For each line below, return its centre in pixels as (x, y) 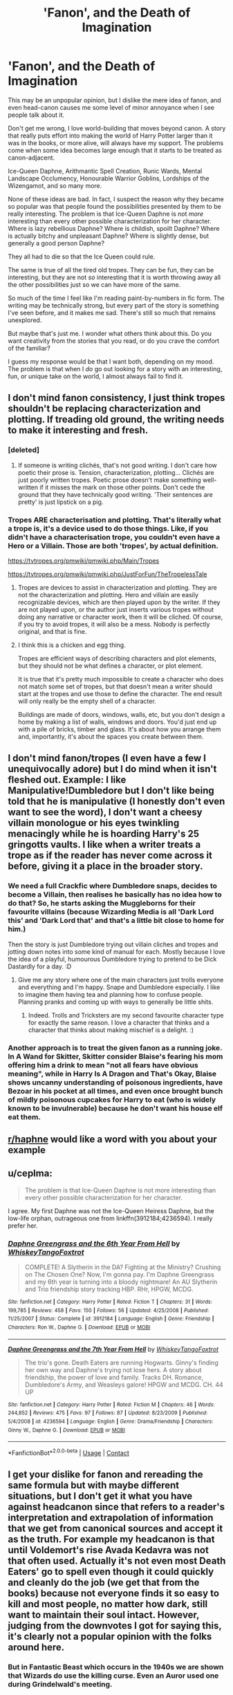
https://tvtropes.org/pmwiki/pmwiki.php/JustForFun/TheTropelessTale (108, 574)
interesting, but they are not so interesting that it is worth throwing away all (114, 277)
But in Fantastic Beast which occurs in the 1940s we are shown (116, 1667)
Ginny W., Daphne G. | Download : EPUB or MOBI (66, 1430)
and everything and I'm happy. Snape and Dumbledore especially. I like (119, 987)
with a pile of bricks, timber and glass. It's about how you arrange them (119, 729)
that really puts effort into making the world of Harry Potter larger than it (110, 135)
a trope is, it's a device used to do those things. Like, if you (108, 528)
